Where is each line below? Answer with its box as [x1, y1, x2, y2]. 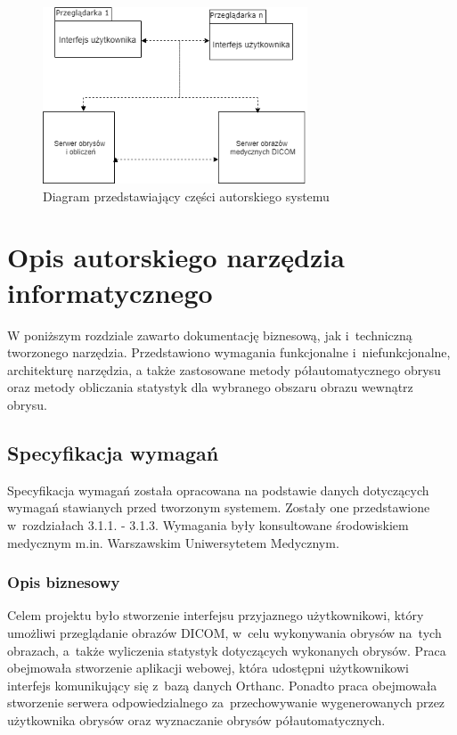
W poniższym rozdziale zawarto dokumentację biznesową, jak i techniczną [7, 325, 412, 344]
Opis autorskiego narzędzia [7, 239, 345, 275]
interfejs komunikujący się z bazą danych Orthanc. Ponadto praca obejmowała [7, 675, 437, 694]
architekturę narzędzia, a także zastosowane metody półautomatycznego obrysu [7, 360, 441, 379]
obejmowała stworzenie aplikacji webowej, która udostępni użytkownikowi [7, 658, 409, 677]
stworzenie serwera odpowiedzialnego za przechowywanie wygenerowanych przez [7, 693, 445, 712]
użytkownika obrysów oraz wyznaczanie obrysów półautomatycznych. [7, 710, 386, 729]
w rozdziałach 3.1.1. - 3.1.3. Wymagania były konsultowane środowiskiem [7, 515, 409, 534]
